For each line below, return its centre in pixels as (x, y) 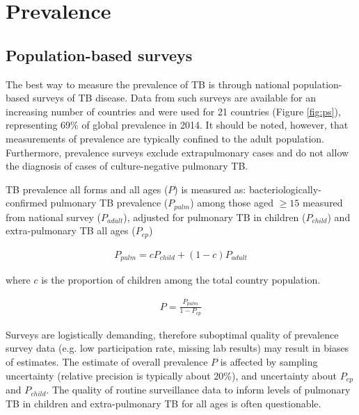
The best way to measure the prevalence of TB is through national (148, 84)
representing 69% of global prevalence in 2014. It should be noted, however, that (177, 125)
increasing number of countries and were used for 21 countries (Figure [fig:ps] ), (173, 111)
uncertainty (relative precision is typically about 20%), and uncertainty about (171, 375)
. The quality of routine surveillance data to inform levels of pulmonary (198, 390)
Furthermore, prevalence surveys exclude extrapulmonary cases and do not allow (177, 152)
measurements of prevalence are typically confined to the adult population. (165, 138)
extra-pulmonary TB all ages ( (71, 230)
